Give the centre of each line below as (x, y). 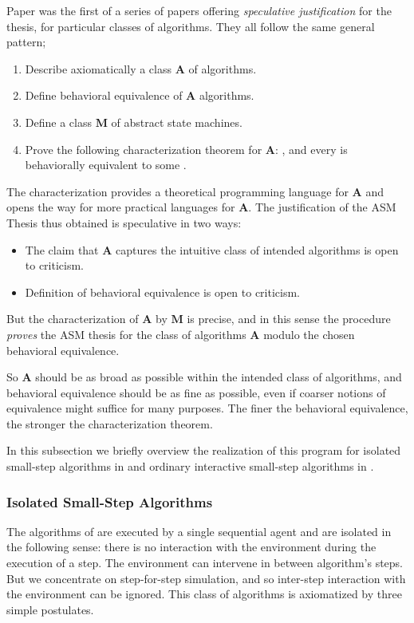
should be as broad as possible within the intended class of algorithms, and (219, 377)
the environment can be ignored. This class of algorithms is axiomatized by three (204, 594)
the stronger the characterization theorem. (110, 423)
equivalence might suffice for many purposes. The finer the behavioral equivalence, (207, 408)
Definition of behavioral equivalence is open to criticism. (163, 292)
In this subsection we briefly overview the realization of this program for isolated (204, 450)
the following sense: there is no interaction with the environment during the (191, 547)
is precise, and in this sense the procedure (289, 319)
